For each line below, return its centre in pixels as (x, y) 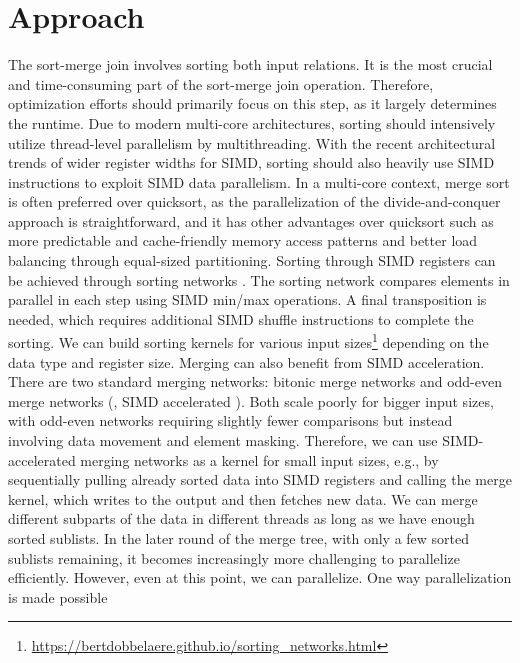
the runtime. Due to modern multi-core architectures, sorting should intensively (252, 122)
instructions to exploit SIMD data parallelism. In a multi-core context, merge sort (259, 181)
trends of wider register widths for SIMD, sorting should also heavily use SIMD (251, 162)
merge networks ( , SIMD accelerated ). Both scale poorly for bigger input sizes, (251, 400)
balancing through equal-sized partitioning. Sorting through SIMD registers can (252, 260)
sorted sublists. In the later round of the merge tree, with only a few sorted (239, 538)
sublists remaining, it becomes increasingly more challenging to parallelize (234, 557)
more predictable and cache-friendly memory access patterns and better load (243, 240)
